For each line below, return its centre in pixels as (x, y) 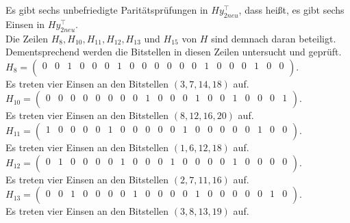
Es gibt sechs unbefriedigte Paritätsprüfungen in (107, 10)
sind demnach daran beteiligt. (274, 38)
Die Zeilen (27, 38)
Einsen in (25, 24)
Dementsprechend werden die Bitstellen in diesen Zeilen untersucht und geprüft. (174, 52)
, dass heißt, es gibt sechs (291, 10)
